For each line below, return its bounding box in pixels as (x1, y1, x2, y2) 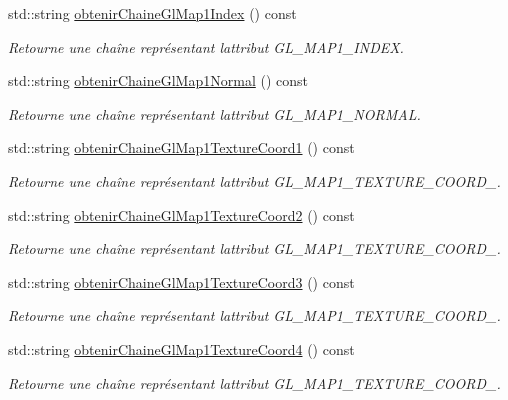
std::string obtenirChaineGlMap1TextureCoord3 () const (8, 271, 355, 292)
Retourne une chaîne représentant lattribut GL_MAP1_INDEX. (8, 36, 404, 57)
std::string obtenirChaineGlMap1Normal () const (8, 70, 308, 91)
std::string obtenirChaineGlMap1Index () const (8, 3, 297, 23)
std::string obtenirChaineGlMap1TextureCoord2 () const (8, 204, 355, 225)
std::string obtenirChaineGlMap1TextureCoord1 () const (8, 137, 355, 158)
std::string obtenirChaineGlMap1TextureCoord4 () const (8, 338, 355, 359)
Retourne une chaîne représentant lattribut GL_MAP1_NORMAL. (8, 103, 421, 124)
